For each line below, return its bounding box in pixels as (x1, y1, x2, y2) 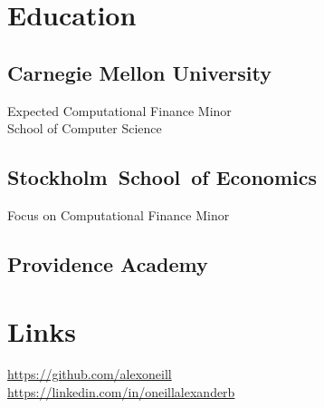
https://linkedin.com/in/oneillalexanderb (7, 383, 235, 402)
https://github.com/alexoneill (7, 364, 172, 384)
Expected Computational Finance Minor (7, 101, 232, 120)
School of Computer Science (7, 119, 162, 138)
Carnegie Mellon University (7, 58, 272, 86)
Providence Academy (7, 249, 208, 277)
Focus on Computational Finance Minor (7, 205, 230, 224)
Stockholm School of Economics (7, 163, 317, 191)
